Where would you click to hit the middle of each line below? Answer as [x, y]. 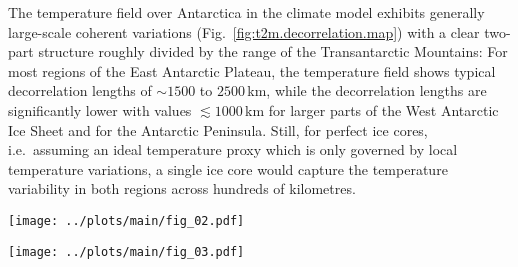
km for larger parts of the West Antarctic [371, 109]
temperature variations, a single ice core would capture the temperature [228, 168]
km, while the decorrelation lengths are [367, 90]
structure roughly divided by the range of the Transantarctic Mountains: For [273, 51]
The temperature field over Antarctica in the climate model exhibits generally [246, 12]
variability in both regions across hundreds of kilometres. [182, 188]
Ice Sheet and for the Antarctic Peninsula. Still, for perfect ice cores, [218, 129]
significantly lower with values [100, 109]
